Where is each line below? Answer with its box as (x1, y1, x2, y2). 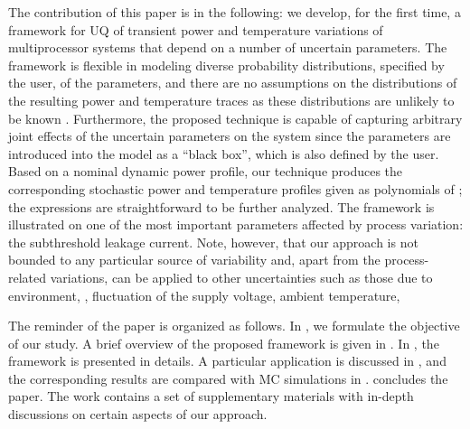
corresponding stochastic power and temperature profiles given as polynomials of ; (8, 179, 463, 198)
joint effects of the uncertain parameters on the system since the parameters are (8, 126, 451, 145)
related (8, 267, 47, 286)
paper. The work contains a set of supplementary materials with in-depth (8, 387, 414, 406)
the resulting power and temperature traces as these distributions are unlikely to (8, 90, 455, 109)
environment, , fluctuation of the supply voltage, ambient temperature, (8, 285, 400, 304)
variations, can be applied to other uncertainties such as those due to (50, 267, 433, 286)
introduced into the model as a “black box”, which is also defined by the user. (8, 144, 439, 163)
